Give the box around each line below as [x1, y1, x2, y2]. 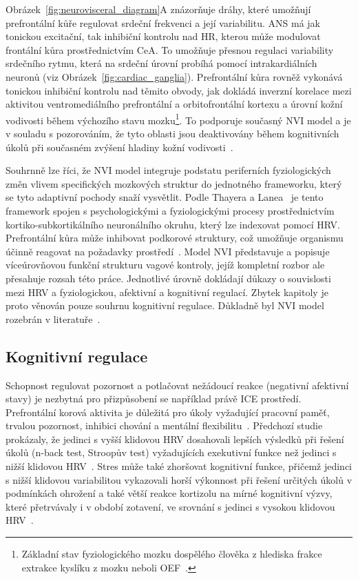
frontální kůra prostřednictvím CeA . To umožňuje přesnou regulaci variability [6, 42, 334, 57]
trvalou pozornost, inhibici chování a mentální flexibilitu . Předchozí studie [6, 418, 323, 433]
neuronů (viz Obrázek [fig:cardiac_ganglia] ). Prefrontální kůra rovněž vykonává [6, 69, 343, 84]
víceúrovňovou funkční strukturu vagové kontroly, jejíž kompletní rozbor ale [6, 257, 325, 272]
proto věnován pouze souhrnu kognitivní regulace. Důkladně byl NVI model [6, 298, 324, 313]
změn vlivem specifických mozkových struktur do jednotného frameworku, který [6, 176, 342, 190]
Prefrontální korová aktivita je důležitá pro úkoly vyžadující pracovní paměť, [6, 404, 330, 419]
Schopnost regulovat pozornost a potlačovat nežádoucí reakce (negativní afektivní [6, 377, 349, 392]
